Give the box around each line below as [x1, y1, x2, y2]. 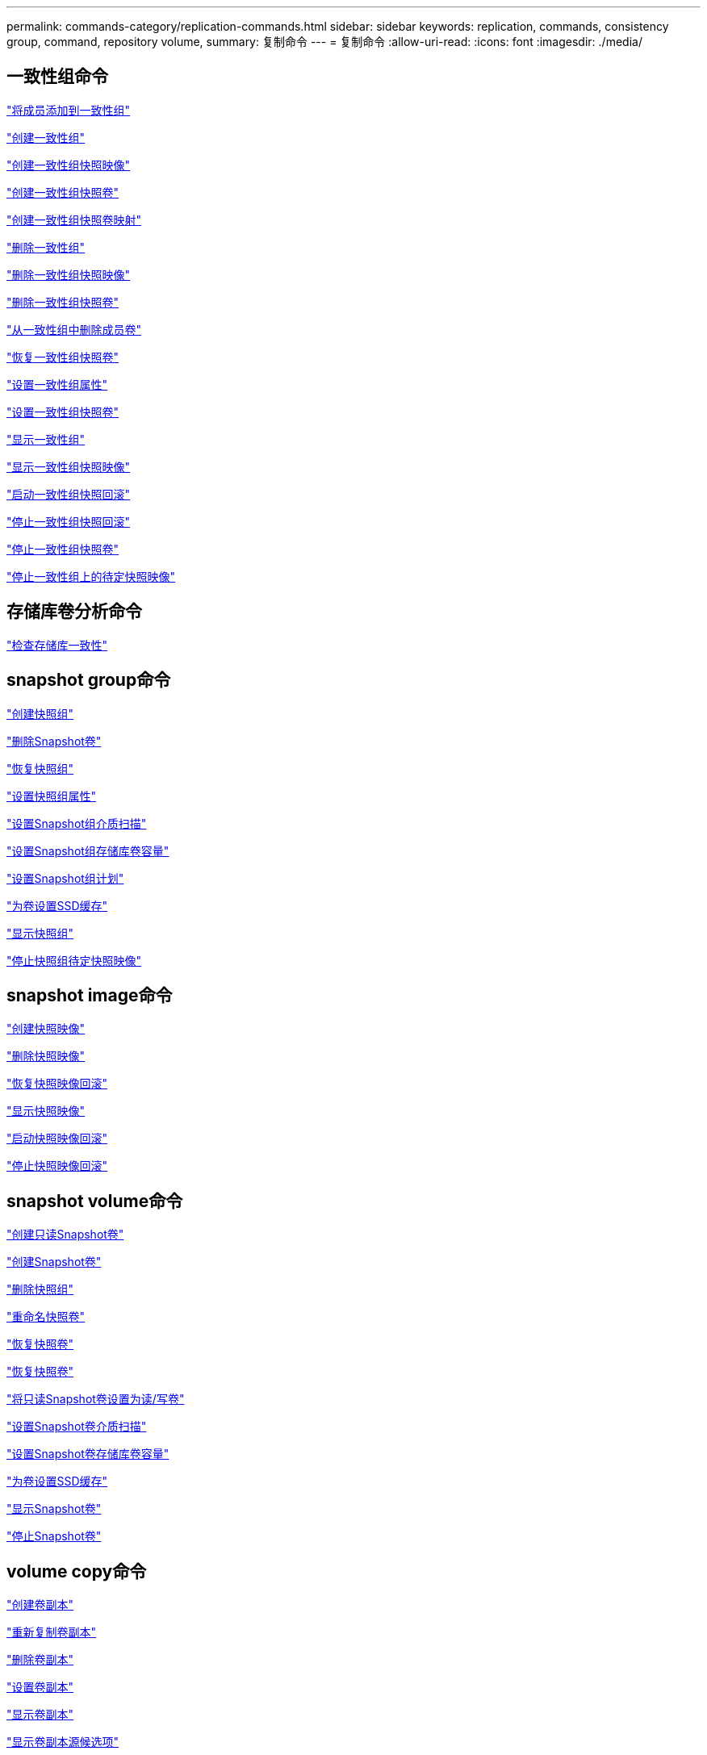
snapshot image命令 [6, 984, 173, 1005]
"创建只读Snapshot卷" [6, 1227, 124, 1242]
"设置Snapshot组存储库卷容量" [6, 843, 169, 858]
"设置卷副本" [6, 1680, 74, 1694]
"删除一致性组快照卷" [6, 295, 119, 309]
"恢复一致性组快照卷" [6, 349, 119, 364]
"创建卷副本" [6, 1598, 74, 1612]
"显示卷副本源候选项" [6, 1735, 119, 1749]
